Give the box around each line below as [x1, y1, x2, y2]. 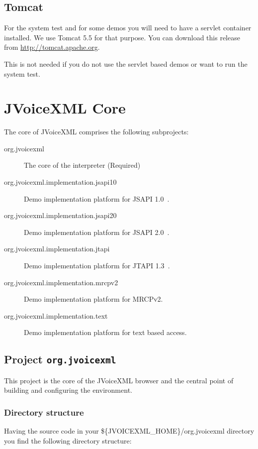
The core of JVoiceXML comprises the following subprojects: [4, 126, 189, 137]
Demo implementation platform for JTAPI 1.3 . [24, 260, 170, 271]
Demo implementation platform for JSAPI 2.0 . [24, 226, 170, 237]
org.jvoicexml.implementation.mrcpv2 [4, 277, 118, 287]
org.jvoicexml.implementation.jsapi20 [4, 210, 117, 221]
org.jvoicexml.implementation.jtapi [4, 243, 110, 254]
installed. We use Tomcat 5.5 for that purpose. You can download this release [4, 32, 240, 42]
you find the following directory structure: [4, 435, 132, 446]
